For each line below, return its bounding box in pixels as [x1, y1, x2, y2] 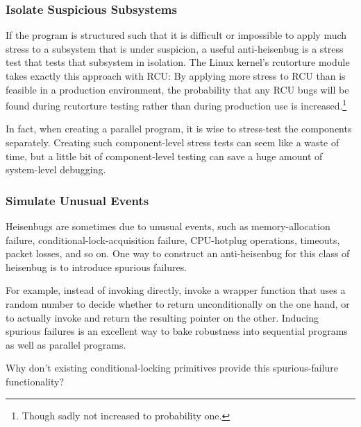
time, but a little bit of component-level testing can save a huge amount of [6, 148, 323, 163]
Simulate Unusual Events [6, 191, 149, 209]
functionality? [6, 374, 65, 388]
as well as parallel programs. [6, 337, 126, 351]
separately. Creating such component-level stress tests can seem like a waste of [6, 135, 339, 150]
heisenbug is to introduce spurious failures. [6, 259, 187, 274]
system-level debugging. [6, 162, 106, 177]
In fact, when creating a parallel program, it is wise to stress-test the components [6, 121, 352, 136]
